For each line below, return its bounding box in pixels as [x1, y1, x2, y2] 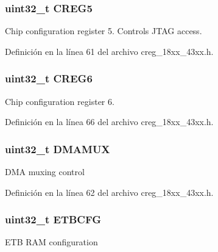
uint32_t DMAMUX [5, 141, 110, 156]
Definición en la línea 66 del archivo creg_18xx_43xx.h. [5, 115, 214, 128]
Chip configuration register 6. [5, 95, 114, 107]
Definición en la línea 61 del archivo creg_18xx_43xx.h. [5, 45, 214, 57]
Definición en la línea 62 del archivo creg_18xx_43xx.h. [5, 185, 214, 198]
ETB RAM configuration [5, 236, 98, 248]
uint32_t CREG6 [5, 71, 93, 86]
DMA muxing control [5, 165, 85, 178]
